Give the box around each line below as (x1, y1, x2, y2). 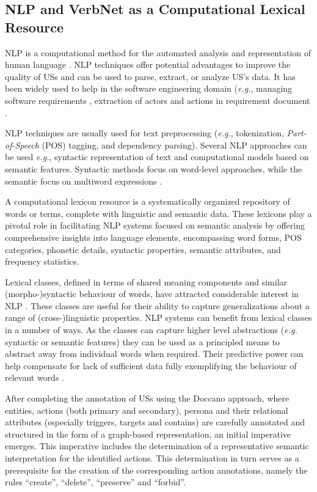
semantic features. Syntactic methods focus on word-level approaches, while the (5, 162, 302, 175)
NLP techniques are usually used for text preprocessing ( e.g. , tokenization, (5, 127, 284, 139)
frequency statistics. (5, 255, 79, 268)
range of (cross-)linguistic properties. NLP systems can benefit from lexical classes (5, 311, 312, 324)
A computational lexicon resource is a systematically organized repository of (5, 195, 290, 208)
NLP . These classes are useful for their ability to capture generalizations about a (5, 299, 310, 312)
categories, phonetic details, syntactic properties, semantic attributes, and (5, 243, 281, 255)
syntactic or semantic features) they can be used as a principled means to (5, 335, 280, 348)
